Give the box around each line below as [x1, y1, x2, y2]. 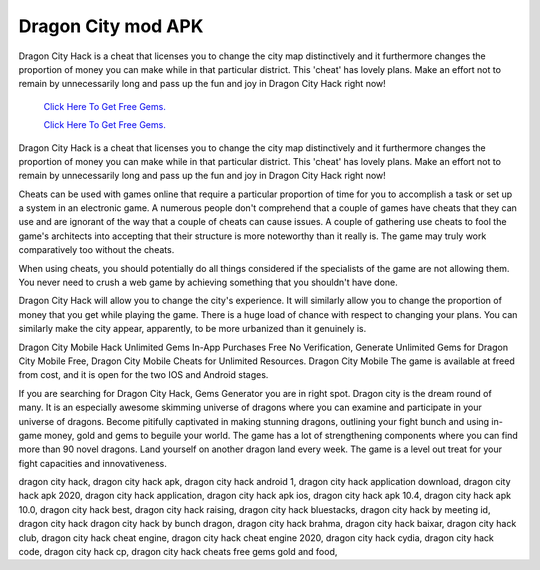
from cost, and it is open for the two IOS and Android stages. [18, 369, 269, 381]
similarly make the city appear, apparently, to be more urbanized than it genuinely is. [18, 323, 367, 335]
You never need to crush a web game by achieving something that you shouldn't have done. [18, 276, 399, 289]
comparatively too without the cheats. [18, 244, 175, 256]
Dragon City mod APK [18, 15, 204, 37]
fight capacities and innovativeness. [18, 457, 167, 469]
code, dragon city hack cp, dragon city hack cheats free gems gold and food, [18, 546, 338, 558]
